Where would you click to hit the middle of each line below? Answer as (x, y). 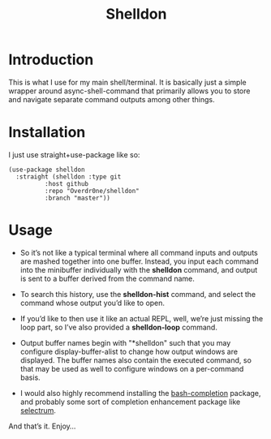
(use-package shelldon (47, 170)
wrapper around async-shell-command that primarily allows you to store (129, 91)
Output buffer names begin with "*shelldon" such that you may (125, 342)
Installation (47, 133)
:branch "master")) (77, 198)
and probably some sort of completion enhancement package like (130, 402)
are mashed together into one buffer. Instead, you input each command (139, 261)
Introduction (51, 60)
